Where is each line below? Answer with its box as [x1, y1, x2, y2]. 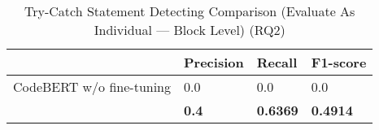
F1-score [311, 53, 367, 71]
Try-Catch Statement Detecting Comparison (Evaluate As [24, 2, 355, 20]
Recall [256, 53, 298, 71]
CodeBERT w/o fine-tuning [13, 77, 172, 96]
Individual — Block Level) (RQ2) [94, 20, 285, 39]
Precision [184, 53, 244, 71]
